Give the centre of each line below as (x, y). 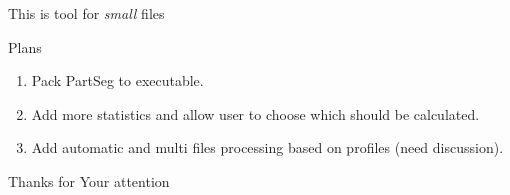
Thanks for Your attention (89, 180)
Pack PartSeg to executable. (117, 80)
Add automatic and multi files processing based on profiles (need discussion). (267, 147)
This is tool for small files (86, 13)
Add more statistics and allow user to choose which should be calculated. (255, 113)
